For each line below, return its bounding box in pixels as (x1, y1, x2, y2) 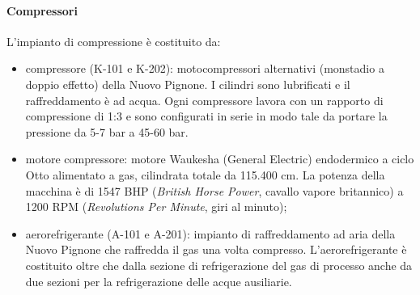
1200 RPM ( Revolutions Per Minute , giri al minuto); (25, 198, 287, 215)
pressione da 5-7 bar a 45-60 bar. (25, 123, 189, 140)
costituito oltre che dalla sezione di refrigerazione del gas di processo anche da (25, 256, 413, 273)
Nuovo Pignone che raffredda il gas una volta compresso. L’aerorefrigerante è (25, 241, 407, 258)
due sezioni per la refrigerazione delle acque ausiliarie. (25, 272, 292, 289)
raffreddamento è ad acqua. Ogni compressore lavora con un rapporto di (25, 91, 384, 108)
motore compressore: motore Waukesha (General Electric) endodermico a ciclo (25, 150, 414, 167)
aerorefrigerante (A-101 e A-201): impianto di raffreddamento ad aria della (25, 225, 396, 242)
